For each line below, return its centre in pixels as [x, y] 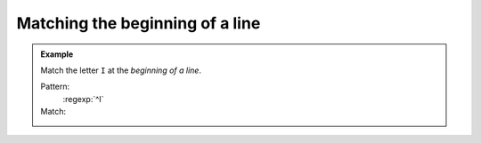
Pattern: [55, 87]
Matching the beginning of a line [139, 23]
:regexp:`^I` [83, 99]
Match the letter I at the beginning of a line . [121, 70]
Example [57, 54]
